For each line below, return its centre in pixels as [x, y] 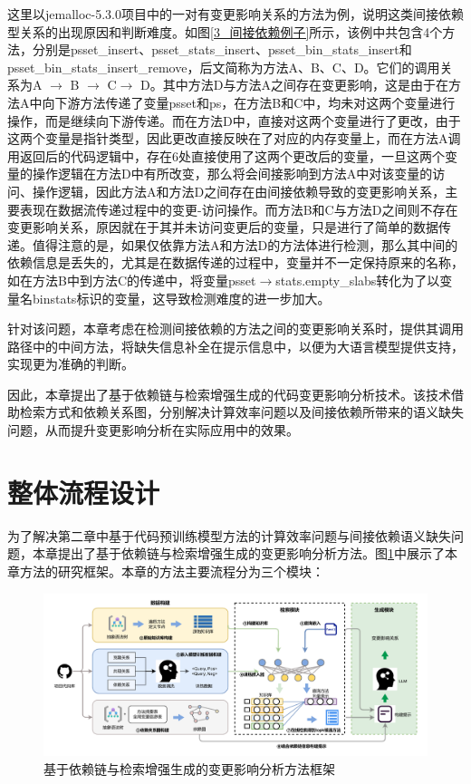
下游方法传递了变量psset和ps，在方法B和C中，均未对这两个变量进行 [255, 102]
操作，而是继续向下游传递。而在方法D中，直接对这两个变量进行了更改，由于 [234, 120]
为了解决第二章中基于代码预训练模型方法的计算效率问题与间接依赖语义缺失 [229, 535]
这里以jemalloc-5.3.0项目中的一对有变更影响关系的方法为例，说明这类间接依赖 [235, 14]
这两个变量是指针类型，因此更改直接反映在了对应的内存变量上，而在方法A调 [234, 138]
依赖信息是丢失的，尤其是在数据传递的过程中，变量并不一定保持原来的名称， [235, 262]
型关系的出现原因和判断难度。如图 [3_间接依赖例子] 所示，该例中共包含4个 [225, 31]
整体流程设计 [84, 492]
